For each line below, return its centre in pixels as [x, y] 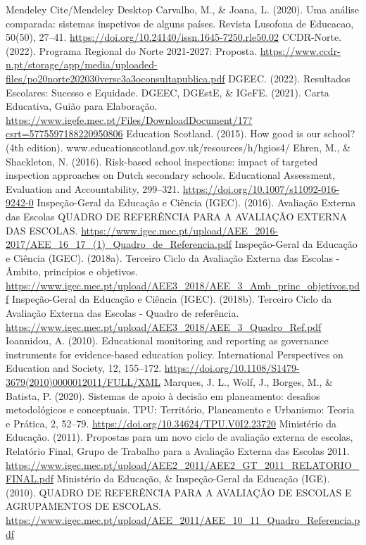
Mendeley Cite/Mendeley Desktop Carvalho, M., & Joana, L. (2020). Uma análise [183, 9]
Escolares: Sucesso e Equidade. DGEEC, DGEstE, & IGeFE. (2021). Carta [168, 92]
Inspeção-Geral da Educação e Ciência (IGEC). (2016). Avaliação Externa [196, 202]
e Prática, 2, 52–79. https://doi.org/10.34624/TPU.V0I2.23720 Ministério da [171, 423]
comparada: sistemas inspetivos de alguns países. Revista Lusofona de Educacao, [180, 23]
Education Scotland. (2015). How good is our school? [241, 133]
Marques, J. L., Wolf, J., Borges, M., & [248, 382]
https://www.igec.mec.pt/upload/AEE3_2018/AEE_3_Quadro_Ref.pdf [164, 326]
